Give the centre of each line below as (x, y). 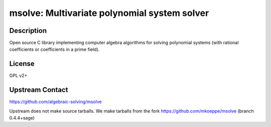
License (22, 64)
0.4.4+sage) (22, 118)
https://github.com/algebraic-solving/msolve (56, 102)
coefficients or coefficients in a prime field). (54, 49)
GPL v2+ (18, 76)
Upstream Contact (39, 90)
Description (28, 31)
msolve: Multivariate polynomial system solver (109, 13)
